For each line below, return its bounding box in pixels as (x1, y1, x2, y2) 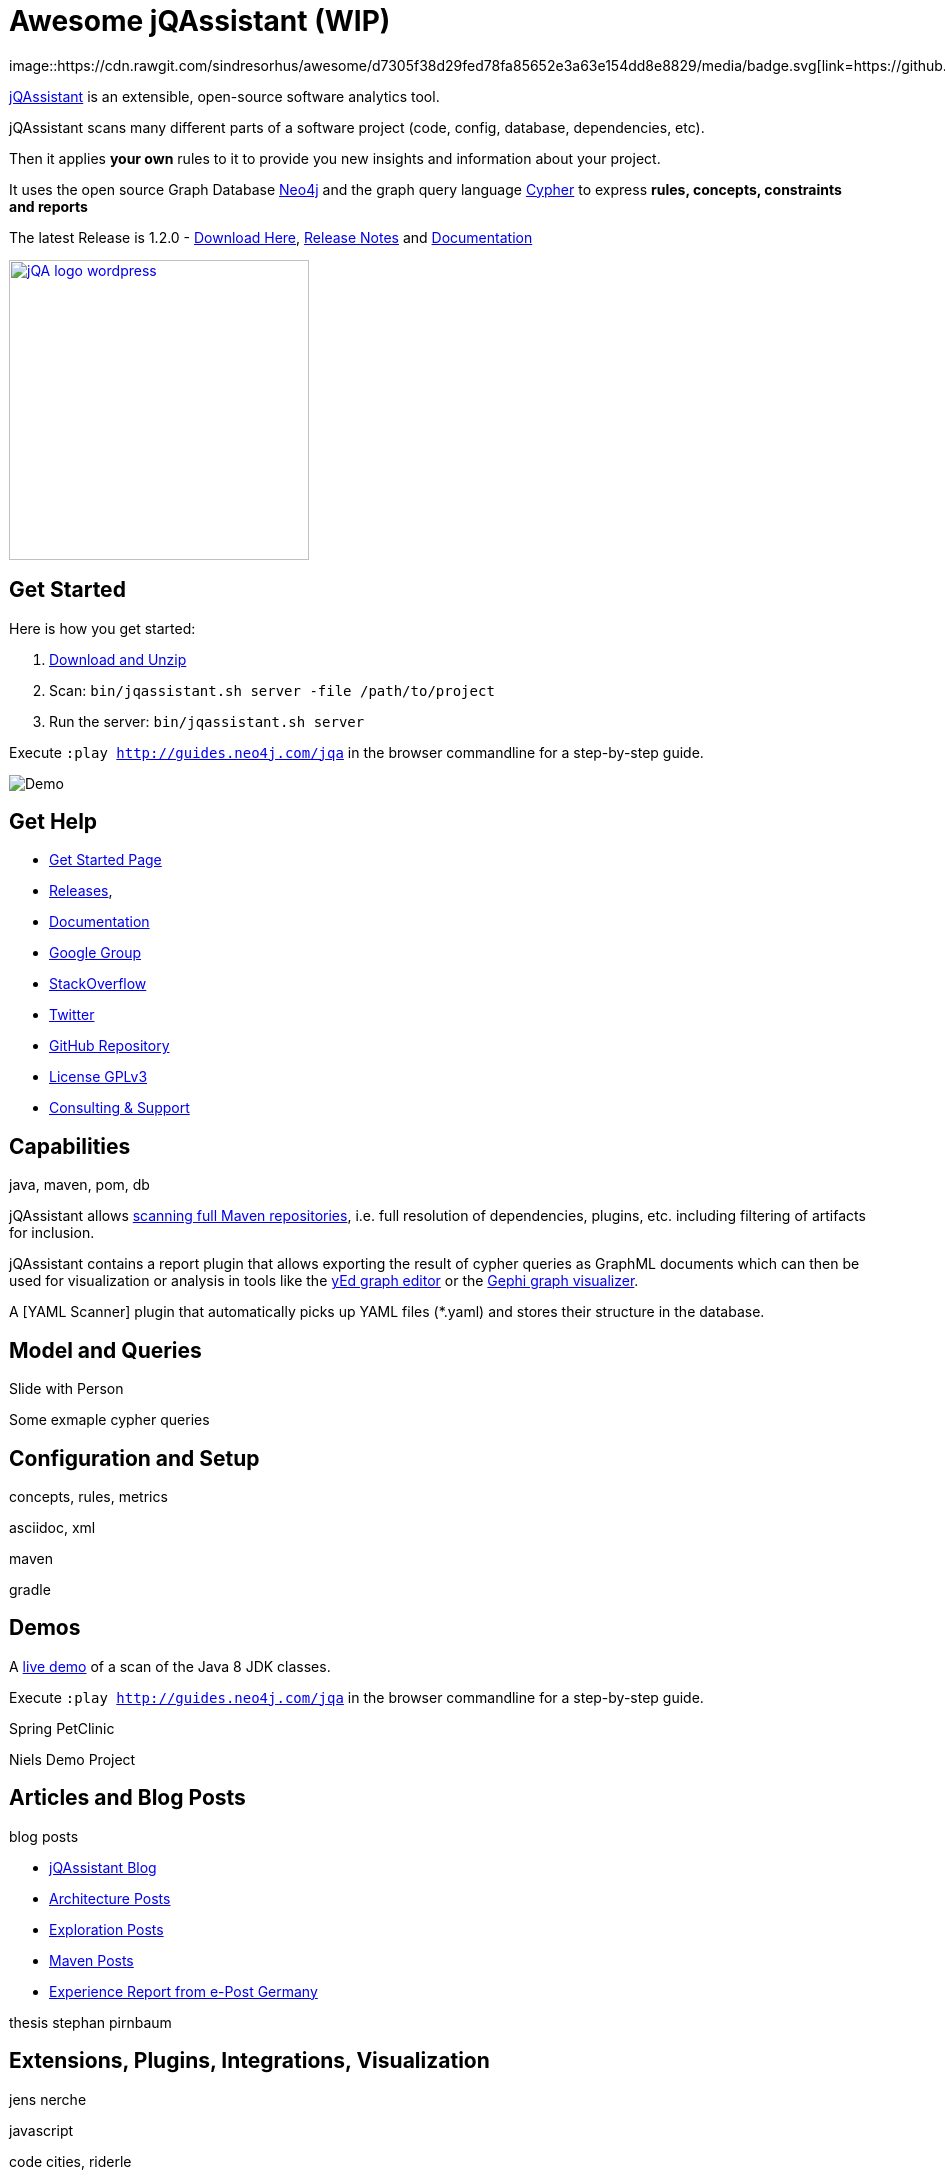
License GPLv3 (49, 1068, 148, 1086)
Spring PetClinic (9, 1719, 115, 1737)
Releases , (49, 882, 113, 900)
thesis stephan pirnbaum (9, 2013, 172, 2031)
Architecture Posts (49, 1889, 171, 1907)
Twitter (49, 1006, 95, 1024)
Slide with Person (9, 1380, 124, 1398)
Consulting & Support (49, 1099, 190, 1117)
